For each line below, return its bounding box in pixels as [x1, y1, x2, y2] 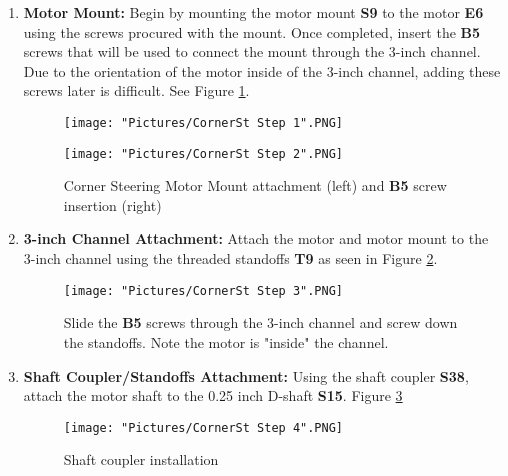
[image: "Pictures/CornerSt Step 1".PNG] [63, 115, 343, 130]
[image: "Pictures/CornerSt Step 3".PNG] [63, 283, 343, 298]
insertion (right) [63, 194, 162, 215]
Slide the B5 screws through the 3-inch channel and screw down [63, 312, 458, 333]
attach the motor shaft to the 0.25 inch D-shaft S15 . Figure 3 [23, 385, 403, 406]
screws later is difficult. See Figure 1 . [23, 80, 250, 101]
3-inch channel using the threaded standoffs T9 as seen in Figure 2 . [23, 248, 438, 269]
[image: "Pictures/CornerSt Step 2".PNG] [63, 146, 343, 161]
